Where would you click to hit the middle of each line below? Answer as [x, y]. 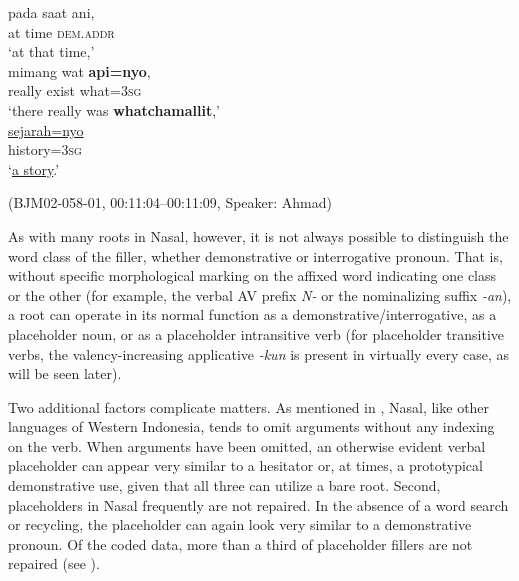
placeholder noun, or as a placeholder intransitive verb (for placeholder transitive [256, 333]
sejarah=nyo [46, 129]
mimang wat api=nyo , [79, 70]
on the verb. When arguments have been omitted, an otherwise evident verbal [247, 445]
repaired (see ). [54, 563]
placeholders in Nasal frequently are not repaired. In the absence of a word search [258, 504]
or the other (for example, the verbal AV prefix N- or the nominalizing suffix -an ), [260, 294]
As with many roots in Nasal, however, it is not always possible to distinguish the [258, 235]
